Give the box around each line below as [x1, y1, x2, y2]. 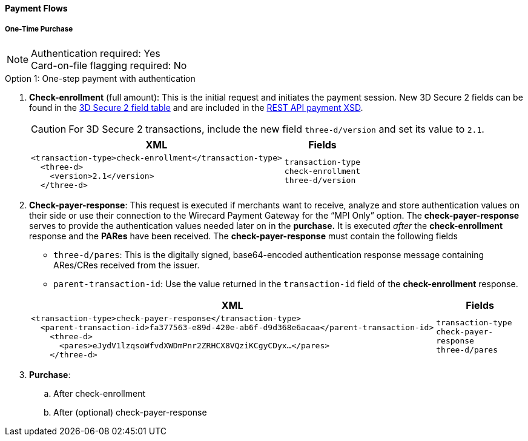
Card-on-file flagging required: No [31, 59, 187, 71]
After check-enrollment [53, 388, 146, 399]
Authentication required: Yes [31, 47, 160, 59]
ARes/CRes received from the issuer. [53, 259, 200, 270]
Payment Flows [5, 3, 68, 13]
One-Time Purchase [5, 25, 73, 34]
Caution [31, 122, 67, 135]
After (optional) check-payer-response [53, 406, 207, 417]
